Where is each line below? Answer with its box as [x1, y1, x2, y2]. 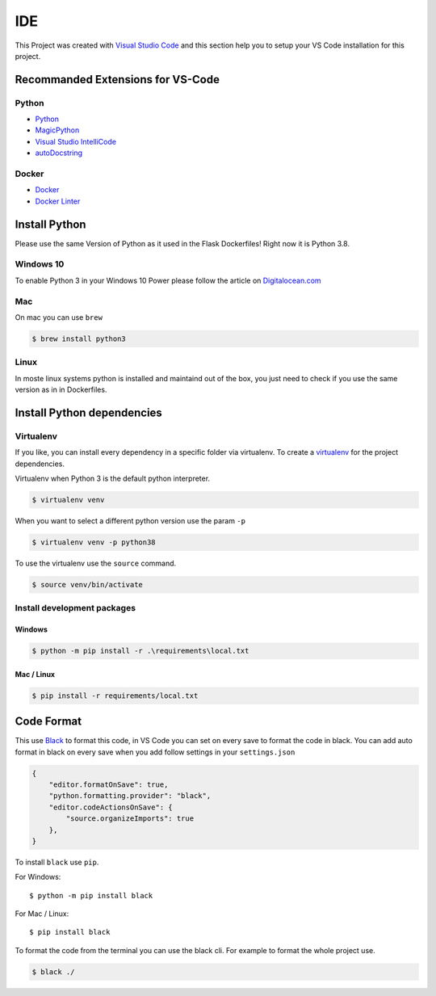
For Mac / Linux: [15, 909, 69, 918]
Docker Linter [35, 196, 81, 206]
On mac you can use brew [15, 312, 103, 322]
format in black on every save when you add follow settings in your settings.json [15, 747, 296, 757]
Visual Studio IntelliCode [35, 137, 117, 146]
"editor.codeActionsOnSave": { [48, 802, 173, 812]
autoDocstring [35, 148, 83, 158]
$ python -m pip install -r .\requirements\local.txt [31, 646, 249, 656]
